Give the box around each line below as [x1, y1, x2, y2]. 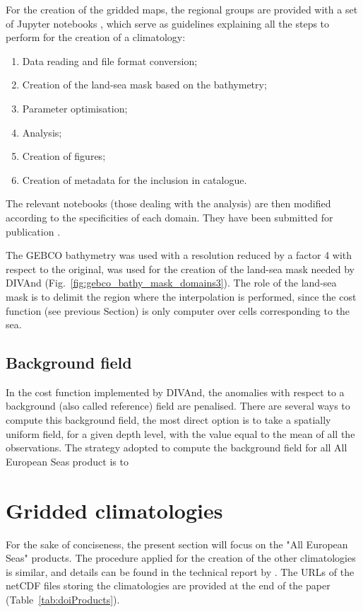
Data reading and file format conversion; [22, 53, 198, 68]
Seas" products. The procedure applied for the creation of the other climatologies [6, 550, 356, 565]
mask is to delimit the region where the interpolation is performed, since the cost [6, 289, 357, 304]
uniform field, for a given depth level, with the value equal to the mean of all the [6, 426, 355, 441]
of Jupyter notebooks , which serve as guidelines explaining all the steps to [6, 16, 330, 30]
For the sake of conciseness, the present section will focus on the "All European [6, 536, 348, 551]
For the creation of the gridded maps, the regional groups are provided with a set [6, 2, 358, 16]
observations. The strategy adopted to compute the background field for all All [6, 440, 347, 455]
